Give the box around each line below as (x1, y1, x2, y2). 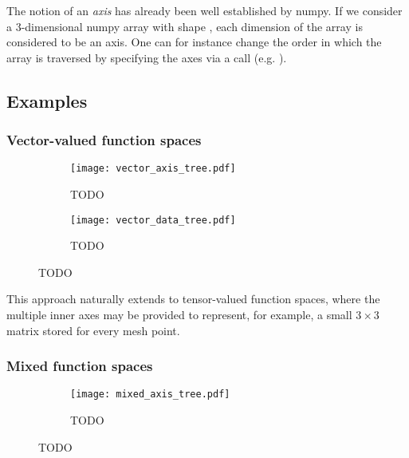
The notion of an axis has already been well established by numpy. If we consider (6, 2, 403, 18)
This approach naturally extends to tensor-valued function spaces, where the (6, 290, 380, 307)
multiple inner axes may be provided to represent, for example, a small (6, 306, 352, 323)
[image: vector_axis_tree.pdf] (70, 163, 236, 175)
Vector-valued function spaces (6, 130, 202, 150)
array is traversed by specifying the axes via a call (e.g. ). (6, 49, 287, 65)
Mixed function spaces (6, 356, 153, 376)
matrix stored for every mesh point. (6, 322, 180, 338)
